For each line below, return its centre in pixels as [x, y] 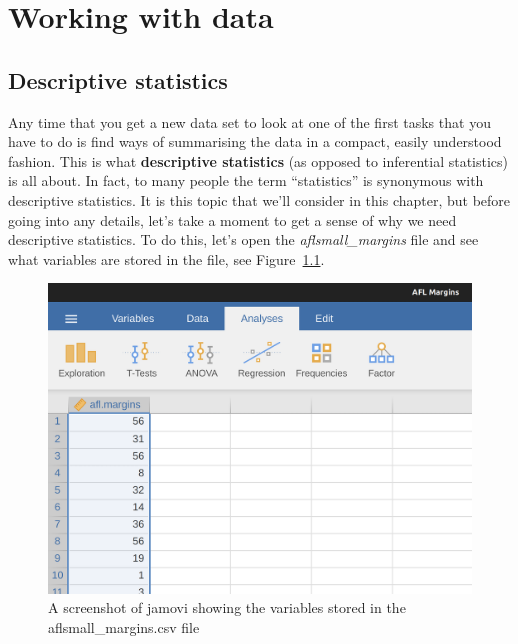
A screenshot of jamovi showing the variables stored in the [227, 607]
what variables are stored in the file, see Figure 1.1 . [166, 258]
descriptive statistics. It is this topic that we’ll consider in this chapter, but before [259, 199]
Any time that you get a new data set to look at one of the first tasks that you [249, 121]
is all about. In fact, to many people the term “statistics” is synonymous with [246, 180]
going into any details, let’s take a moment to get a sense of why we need [232, 219]
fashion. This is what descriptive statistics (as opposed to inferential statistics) [258, 160]
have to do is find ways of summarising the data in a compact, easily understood [255, 141]
